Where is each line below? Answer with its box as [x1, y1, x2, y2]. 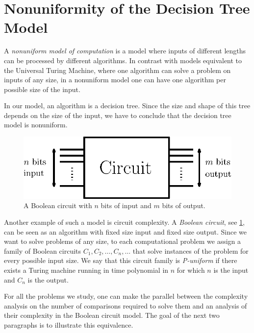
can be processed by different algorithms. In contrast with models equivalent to [4, 55, 242, 65]
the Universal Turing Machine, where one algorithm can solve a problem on [4, 65, 231, 75]
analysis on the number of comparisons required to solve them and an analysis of [4, 300, 247, 310]
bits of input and [101, 200, 152, 211]
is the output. [27, 274, 69, 285]
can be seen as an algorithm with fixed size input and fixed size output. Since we [4, 226, 247, 237]
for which [177, 264, 205, 275]
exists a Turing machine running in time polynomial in [4, 264, 169, 275]
